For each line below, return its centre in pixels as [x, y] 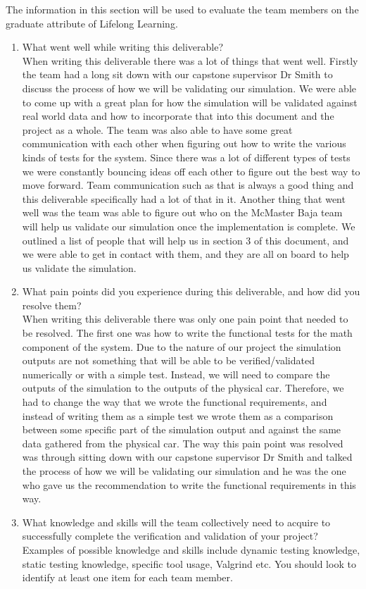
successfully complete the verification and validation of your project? [170, 536]
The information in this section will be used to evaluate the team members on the [182, 9]
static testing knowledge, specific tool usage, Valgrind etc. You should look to [189, 563]
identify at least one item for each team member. [127, 577]
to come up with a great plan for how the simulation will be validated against [190, 102]
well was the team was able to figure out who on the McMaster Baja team [182, 212]
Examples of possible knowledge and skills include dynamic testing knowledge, [191, 549]
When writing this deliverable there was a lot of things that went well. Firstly [190, 60]
